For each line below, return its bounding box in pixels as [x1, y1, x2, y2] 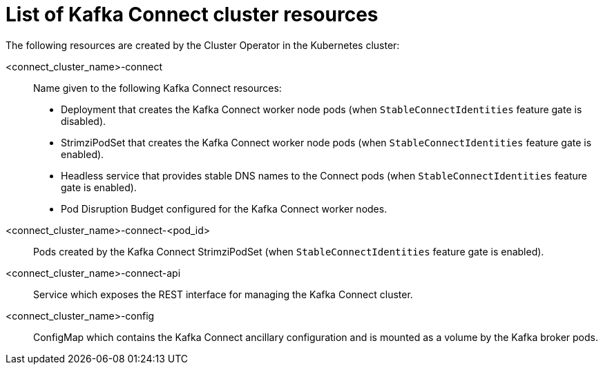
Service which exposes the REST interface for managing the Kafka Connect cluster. [33, 288, 413, 300]
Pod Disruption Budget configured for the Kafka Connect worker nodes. [61, 202, 387, 215]
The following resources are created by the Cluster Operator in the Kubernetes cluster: [6, 39, 400, 51]
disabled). [61, 115, 106, 127]
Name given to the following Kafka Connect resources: [33, 81, 282, 94]
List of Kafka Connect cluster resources [6, 3, 379, 26]
